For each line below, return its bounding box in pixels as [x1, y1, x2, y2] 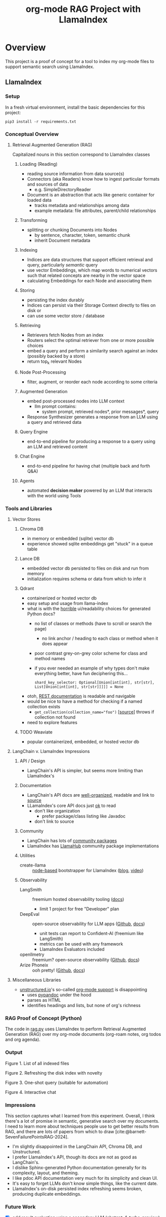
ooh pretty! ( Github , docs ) [32, 967, 85, 973]
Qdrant [19, 586, 34, 592]
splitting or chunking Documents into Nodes [27, 227, 117, 233]
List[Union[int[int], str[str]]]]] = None [34, 684, 124, 689]
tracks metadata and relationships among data [34, 202, 130, 208]
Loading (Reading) [19, 161, 58, 167]
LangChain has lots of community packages [27, 838, 117, 844]
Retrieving [19, 322, 41, 328]
